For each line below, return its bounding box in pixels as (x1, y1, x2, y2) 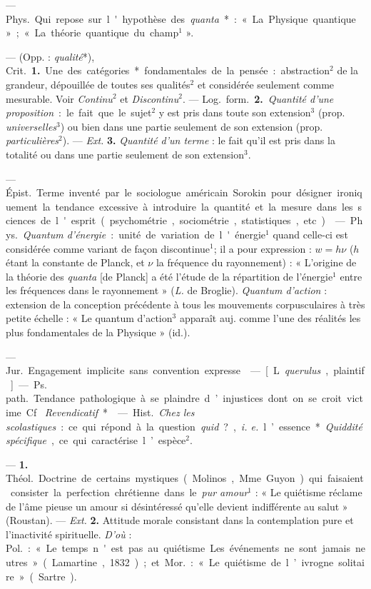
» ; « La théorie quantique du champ (6, 25, 179, 40)
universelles (6, 119, 57, 134)
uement (6, 198, 38, 213)
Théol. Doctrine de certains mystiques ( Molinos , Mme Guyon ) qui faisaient (6, 470, 364, 485)
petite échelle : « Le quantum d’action (6, 311, 173, 326)
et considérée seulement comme (197, 76, 335, 91)
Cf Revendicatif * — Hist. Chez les (26, 405, 195, 420)
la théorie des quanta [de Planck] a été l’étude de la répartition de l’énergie (6, 268, 333, 283)
